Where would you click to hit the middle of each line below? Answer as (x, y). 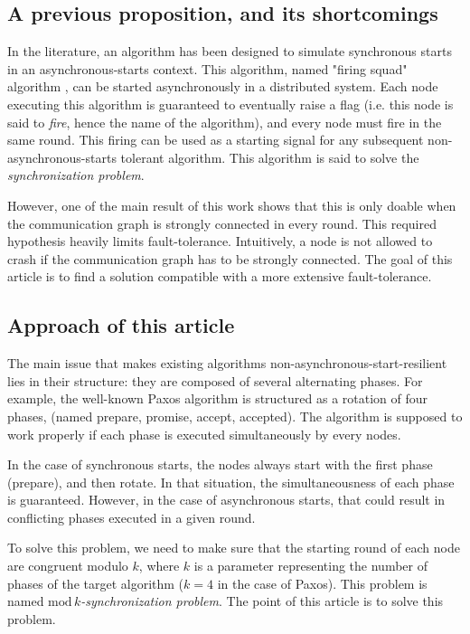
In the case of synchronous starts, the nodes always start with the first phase (220, 464)
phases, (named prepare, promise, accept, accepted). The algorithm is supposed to (235, 416)
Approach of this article (121, 325)
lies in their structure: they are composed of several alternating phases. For (215, 380)
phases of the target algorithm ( (96, 583)
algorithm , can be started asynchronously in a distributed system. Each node (223, 86)
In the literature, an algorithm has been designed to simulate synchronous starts (230, 51)
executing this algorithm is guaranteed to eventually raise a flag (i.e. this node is (230, 104)
